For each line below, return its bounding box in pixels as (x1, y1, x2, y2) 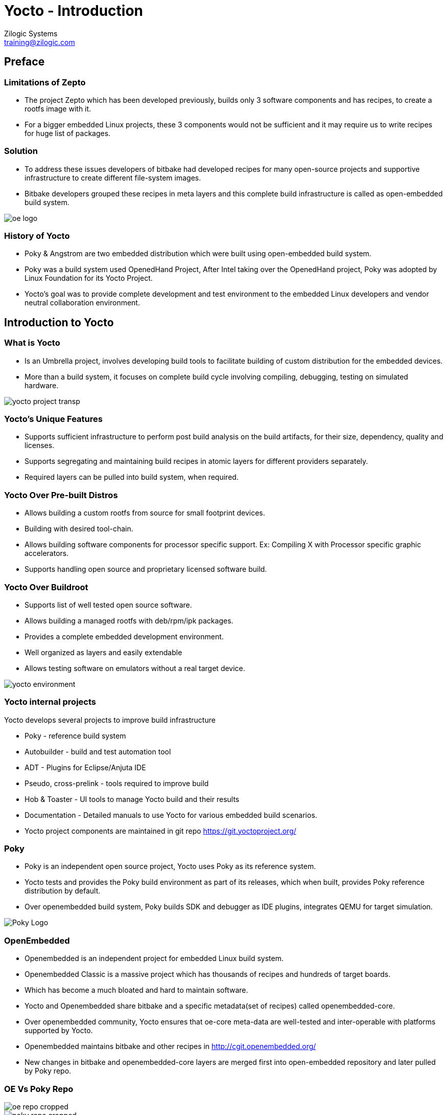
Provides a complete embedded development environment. (25, 632, 224, 641)
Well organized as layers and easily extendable (25, 648, 182, 657)
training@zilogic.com (4, 37, 75, 47)
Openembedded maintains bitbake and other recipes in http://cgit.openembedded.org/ (25, 1042, 316, 1051)
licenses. (25, 441, 55, 450)
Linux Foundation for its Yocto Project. (25, 274, 153, 283)
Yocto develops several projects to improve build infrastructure (4, 715, 216, 724)
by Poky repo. (25, 1066, 72, 1076)
